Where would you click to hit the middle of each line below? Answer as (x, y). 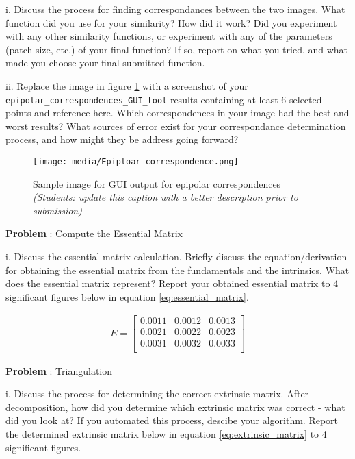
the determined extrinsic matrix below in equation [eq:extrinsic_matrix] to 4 (166, 433)
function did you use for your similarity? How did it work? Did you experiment (171, 22)
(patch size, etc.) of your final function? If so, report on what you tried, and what (177, 49)
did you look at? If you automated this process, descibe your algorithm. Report (172, 420)
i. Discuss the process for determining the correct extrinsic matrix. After (157, 394)
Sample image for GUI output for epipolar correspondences (157, 183)
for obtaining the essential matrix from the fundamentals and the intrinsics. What (177, 270)
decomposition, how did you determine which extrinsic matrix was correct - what (175, 407)
